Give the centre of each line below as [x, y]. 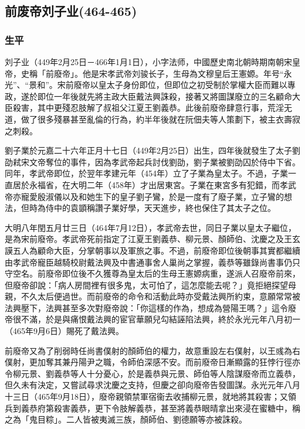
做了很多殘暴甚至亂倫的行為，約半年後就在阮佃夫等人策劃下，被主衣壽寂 [160, 119]
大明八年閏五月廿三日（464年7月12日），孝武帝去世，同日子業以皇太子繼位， [150, 227]
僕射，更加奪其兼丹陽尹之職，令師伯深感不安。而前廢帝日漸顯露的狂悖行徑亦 [152, 362]
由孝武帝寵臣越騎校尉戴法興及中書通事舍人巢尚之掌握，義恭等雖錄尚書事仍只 [152, 262]
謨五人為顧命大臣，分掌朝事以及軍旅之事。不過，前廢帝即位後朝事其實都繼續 [152, 250]
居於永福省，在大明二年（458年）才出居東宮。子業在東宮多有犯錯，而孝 [150, 184]
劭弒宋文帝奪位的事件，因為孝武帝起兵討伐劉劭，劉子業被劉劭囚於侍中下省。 [152, 161]
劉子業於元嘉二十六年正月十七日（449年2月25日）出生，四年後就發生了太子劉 [152, 150]
